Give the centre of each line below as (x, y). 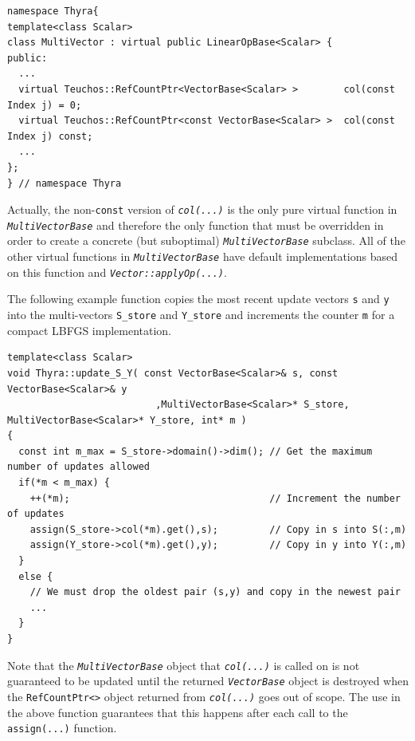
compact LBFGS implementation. (90, 330)
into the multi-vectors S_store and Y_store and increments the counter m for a (201, 315)
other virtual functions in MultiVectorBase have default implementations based (203, 256)
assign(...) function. (62, 728)
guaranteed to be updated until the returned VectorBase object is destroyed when (208, 681)
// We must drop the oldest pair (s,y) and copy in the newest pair (215, 592)
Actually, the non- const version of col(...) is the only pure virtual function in (202, 209)
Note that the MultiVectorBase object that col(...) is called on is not (184, 665)
